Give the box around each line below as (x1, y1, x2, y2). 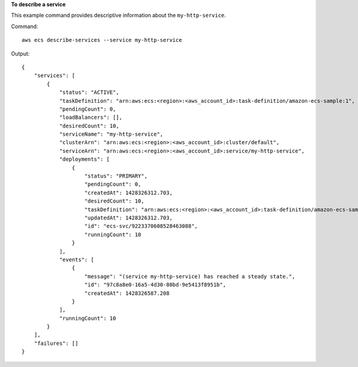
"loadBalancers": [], (59, 114, 122, 121)
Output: (11, 50, 30, 57)
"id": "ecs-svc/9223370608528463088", (84, 223, 198, 230)
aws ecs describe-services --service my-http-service (21, 36, 182, 44)
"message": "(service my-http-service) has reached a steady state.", (84, 273, 295, 280)
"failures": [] (33, 340, 79, 347)
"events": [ (59, 256, 94, 263)
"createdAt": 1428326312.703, (84, 189, 173, 196)
